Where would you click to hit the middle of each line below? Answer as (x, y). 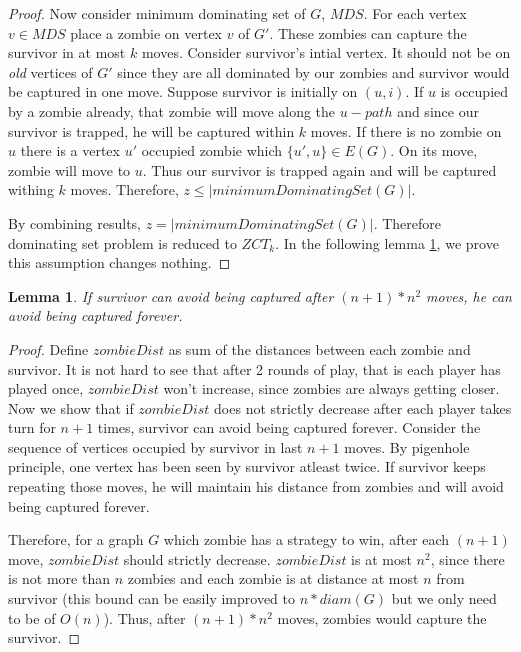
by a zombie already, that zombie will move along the (172, 110)
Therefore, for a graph (76, 539)
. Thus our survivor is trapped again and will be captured (319, 169)
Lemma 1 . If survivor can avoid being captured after (171, 295)
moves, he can (469, 295)
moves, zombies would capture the (382, 617)
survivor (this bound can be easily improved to (151, 598)
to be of (32, 617)
